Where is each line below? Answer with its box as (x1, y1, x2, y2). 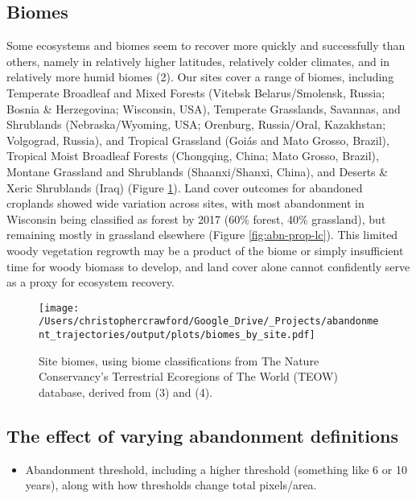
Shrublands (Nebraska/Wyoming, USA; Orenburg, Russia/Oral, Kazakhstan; (6, 116, 386, 133)
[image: (39, 302, 80, 314)
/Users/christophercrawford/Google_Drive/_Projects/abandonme (39, 315, 379, 328)
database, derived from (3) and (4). (39, 383, 213, 400)
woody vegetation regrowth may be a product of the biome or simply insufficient (6, 241, 404, 258)
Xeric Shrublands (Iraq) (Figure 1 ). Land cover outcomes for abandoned (6, 179, 363, 196)
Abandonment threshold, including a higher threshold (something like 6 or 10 (25, 460, 407, 477)
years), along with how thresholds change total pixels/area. (25, 476, 317, 493)
